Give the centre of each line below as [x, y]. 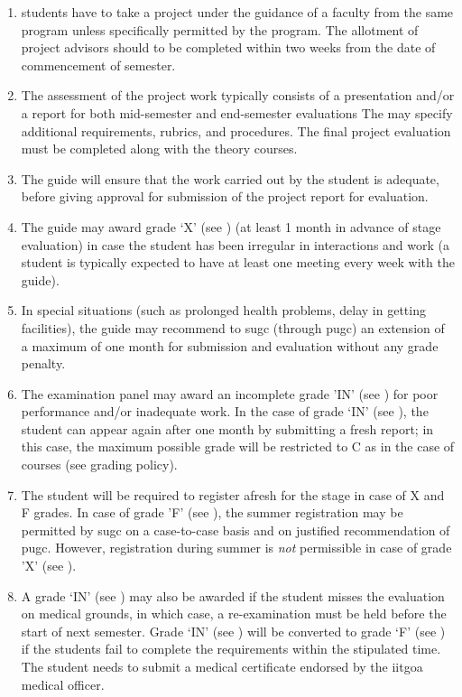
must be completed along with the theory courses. [159, 149]
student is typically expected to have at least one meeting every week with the [238, 262]
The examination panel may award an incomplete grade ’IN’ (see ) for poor [230, 393]
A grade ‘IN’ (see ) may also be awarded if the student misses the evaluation [233, 595]
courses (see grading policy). [99, 465]
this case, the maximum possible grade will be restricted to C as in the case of [238, 446]
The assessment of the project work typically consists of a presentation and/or [238, 95]
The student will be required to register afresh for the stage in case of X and [233, 494]
